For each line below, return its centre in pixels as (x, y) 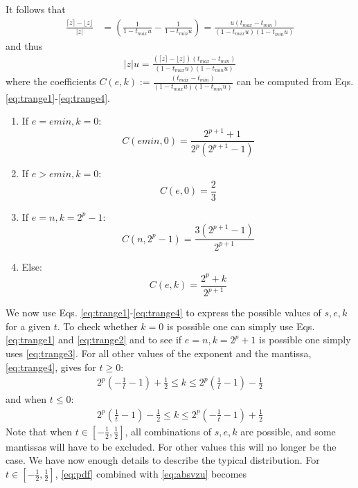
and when (26, 399)
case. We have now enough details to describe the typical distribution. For (163, 460)
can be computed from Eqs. (295, 81)
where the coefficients (51, 81)
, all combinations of (168, 431)
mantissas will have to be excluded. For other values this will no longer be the (171, 446)
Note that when (39, 431)
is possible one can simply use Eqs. (241, 326)
